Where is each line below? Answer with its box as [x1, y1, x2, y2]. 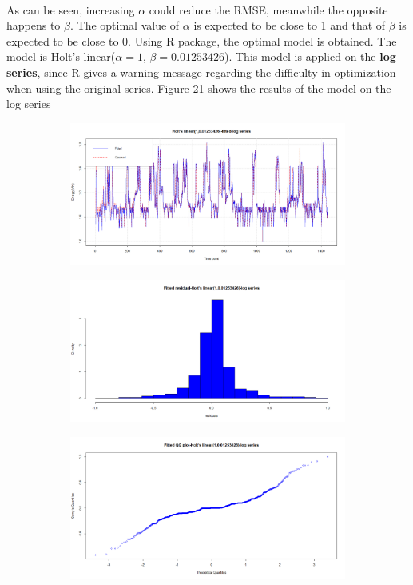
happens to [6, 17, 61, 34]
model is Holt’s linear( [6, 48, 116, 65]
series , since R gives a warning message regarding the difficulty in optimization [6, 63, 396, 80]
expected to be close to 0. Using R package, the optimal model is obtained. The [6, 32, 397, 49]
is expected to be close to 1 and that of [193, 17, 386, 34]
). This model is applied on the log [224, 48, 396, 65]
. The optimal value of [69, 17, 180, 34]
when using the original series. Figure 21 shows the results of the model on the [6, 79, 391, 96]
